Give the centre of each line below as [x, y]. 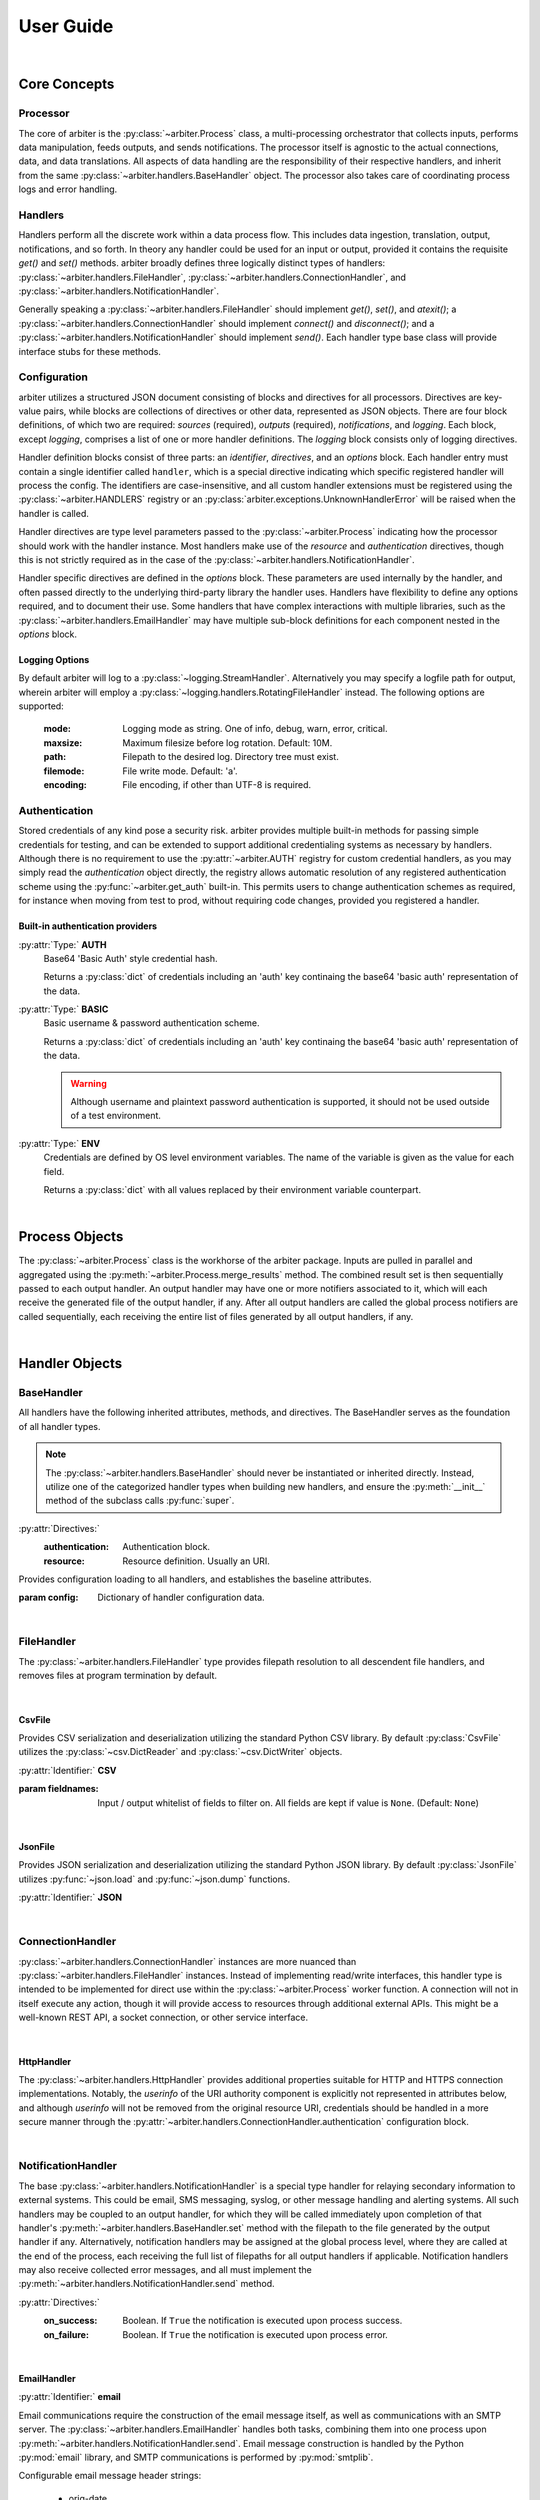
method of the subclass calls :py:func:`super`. [140, 1501]
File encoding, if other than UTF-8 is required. [217, 785]
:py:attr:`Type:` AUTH [62, 944]
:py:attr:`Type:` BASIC [63, 1009]
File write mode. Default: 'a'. [180, 771]
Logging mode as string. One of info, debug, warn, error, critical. [255, 729]
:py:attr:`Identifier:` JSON [70, 1897]
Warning [88, 1083]
